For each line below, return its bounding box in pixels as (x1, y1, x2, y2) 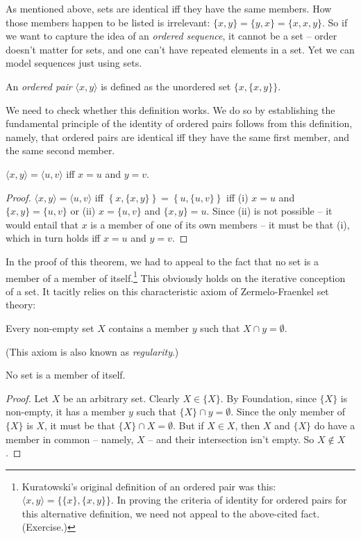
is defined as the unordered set (101, 78, 231, 93)
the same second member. (6, 143, 115, 158)
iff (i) (226, 190, 249, 204)
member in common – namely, (6, 431, 134, 446)
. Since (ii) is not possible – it (206, 204, 333, 218)
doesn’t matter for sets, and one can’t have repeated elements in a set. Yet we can (6, 42, 355, 56)
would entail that (6, 217, 79, 231)
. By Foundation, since (220, 390, 317, 405)
